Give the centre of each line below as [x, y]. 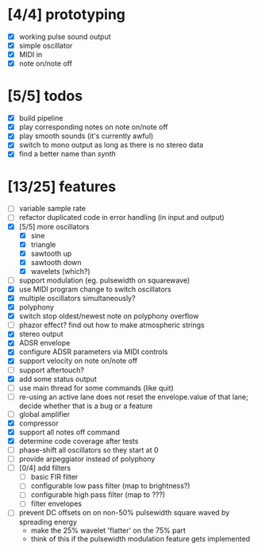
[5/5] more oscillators [54, 226]
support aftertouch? [52, 370]
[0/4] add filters [45, 468]
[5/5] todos [45, 96]
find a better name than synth [67, 154]
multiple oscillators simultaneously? [77, 298]
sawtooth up [51, 253]
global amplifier [44, 414]
